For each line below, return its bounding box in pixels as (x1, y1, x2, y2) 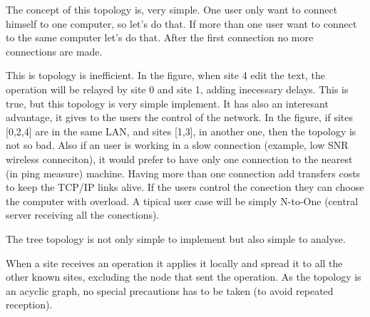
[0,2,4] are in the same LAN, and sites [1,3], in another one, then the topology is (6, 123, 356, 138)
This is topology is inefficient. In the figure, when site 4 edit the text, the (6, 68, 325, 83)
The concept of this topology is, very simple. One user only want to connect (6, 2, 338, 16)
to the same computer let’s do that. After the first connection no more (6, 30, 314, 45)
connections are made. (6, 43, 103, 58)
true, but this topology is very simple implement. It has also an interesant (6, 95, 329, 110)
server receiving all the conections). (6, 207, 160, 222)
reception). (6, 297, 53, 312)
